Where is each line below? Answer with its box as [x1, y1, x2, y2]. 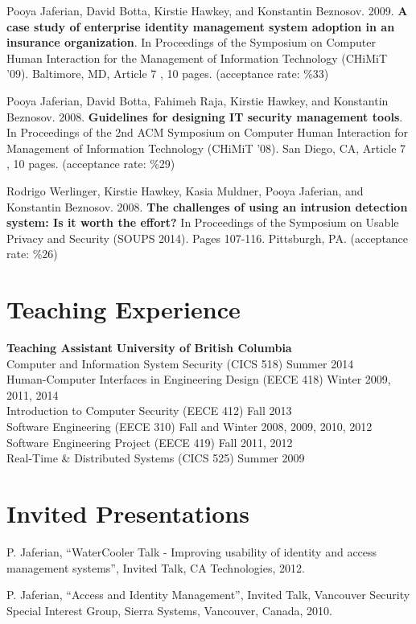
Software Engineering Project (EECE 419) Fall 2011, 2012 [6, 433, 293, 450]
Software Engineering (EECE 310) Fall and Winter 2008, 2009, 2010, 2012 [6, 418, 373, 434]
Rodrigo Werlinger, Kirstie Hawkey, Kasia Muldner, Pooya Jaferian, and [6, 182, 364, 199]
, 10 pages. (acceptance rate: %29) [6, 155, 175, 172]
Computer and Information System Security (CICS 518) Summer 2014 [6, 355, 354, 372]
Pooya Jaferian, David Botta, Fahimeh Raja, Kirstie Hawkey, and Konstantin [6, 92, 389, 109]
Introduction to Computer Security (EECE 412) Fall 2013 [6, 402, 292, 419]
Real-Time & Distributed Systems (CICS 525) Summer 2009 [6, 450, 305, 466]
